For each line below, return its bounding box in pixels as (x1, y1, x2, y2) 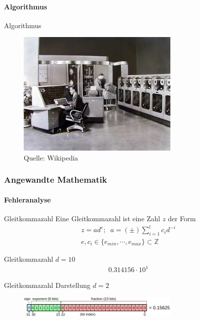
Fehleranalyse (4, 194, 51, 204)
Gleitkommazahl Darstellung (4, 280, 91, 290)
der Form (168, 213, 196, 223)
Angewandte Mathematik (4, 173, 107, 186)
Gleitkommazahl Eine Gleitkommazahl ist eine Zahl (4, 213, 160, 223)
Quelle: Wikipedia (24, 152, 79, 162)
